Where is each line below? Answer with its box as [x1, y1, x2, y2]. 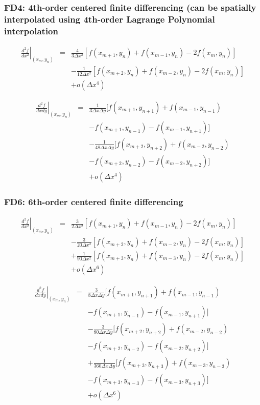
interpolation [4, 24, 58, 37]
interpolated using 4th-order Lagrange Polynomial [4, 12, 215, 25]
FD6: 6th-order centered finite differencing [4, 195, 183, 208]
